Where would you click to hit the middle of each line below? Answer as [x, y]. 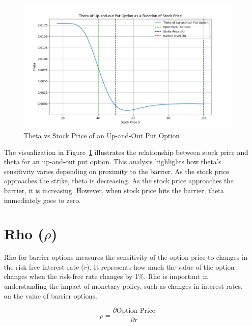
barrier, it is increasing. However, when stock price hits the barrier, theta [114, 190]
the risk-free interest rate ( [44, 266]
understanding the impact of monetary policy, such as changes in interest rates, [123, 286]
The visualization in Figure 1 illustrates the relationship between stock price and [126, 152]
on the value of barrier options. [51, 295]
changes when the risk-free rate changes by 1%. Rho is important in [106, 276]
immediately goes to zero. [42, 200]
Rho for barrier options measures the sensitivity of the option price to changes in [126, 257]
